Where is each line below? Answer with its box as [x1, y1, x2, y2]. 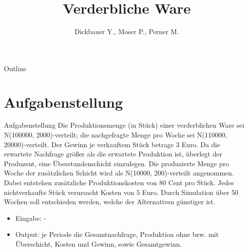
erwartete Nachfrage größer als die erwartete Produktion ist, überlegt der [4, 149, 222, 159]
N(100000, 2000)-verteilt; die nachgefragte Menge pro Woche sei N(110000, [4, 130, 227, 140]
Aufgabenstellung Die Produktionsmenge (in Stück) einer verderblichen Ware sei [4, 120, 245, 130]
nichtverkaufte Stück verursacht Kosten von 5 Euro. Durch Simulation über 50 [4, 187, 239, 197]
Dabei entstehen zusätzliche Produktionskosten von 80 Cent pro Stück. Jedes [4, 177, 234, 187]
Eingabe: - [15, 213, 46, 223]
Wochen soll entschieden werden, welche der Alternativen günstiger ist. [4, 196, 215, 207]
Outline [4, 63, 26, 73]
